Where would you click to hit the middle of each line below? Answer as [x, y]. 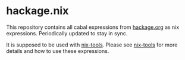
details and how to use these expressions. [58, 51]
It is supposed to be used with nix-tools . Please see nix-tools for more [92, 45]
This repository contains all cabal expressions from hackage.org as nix [93, 27]
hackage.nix [37, 11]
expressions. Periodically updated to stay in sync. [67, 33]
